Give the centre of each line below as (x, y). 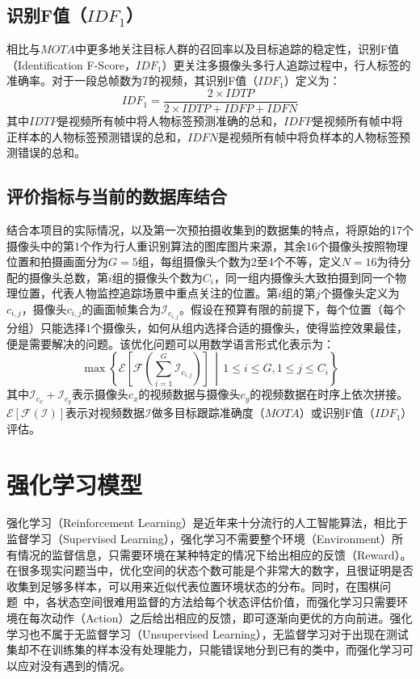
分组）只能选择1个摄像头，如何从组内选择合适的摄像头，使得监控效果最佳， (207, 328)
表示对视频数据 (105, 413)
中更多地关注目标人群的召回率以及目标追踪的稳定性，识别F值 (237, 49)
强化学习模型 (75, 484)
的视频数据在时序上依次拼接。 (329, 394)
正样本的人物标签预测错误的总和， (97, 136)
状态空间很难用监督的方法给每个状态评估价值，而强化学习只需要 (227, 602)
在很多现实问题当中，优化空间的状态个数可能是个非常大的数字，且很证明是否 (210, 570)
